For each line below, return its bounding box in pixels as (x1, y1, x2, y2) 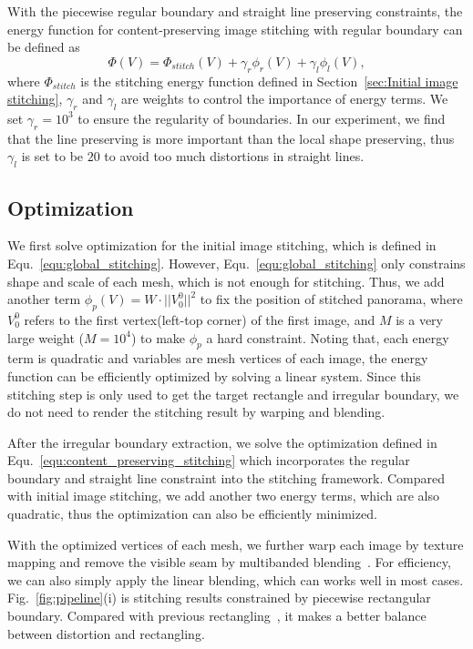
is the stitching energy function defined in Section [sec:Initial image (80, 71, 458, 90)
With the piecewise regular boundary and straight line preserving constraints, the (7, 2, 463, 20)
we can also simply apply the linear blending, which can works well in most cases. (7, 570, 464, 589)
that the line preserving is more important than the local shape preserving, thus (7, 128, 455, 147)
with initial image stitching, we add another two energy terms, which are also (7, 486, 440, 505)
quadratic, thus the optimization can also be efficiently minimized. (7, 504, 377, 523)
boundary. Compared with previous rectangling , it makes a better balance (7, 606, 427, 625)
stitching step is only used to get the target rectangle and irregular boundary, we (7, 384, 459, 403)
